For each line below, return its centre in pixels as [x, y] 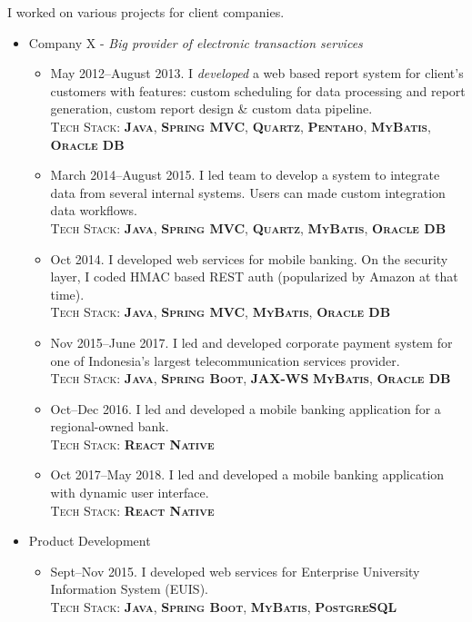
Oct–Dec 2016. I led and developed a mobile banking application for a [246, 408]
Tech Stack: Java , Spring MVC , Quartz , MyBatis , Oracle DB [248, 227]
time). [67, 294]
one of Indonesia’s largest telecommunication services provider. [225, 360]
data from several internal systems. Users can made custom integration [248, 192]
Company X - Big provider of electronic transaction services [196, 42]
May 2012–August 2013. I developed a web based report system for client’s [257, 73]
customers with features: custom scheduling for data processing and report [258, 90]
